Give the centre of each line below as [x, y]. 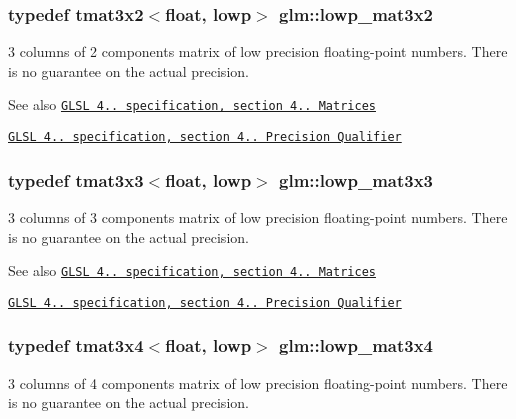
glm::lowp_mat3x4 [356, 345]
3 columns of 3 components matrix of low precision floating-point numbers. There [258, 216]
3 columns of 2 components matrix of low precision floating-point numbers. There [258, 51]
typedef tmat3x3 [76, 179]
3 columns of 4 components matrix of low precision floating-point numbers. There [258, 382]
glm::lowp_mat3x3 [356, 179]
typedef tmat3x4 [76, 345]
